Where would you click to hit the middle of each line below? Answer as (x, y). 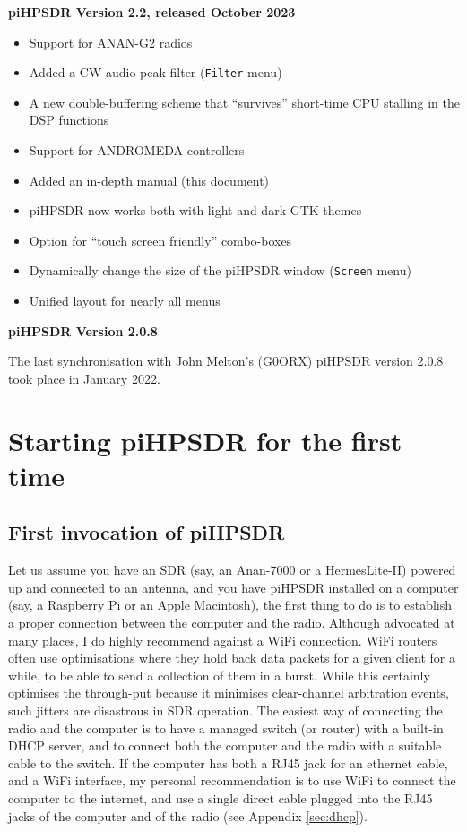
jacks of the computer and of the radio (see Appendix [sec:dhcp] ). (188, 815)
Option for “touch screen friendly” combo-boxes (160, 240)
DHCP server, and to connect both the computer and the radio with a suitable (225, 745)
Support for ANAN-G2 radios (111, 42)
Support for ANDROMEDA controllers (137, 150)
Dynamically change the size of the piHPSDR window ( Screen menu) (220, 270)
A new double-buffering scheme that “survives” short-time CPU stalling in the (244, 102)
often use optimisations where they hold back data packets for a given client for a (232, 658)
